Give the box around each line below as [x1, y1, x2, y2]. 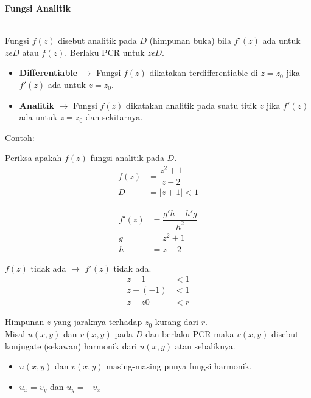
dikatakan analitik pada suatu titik [126, 98, 257, 111]
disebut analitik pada [58, 34, 137, 47]
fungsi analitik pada [90, 151, 164, 164]
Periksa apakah [5, 151, 62, 164]
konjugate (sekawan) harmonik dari [5, 339, 137, 352]
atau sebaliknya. [175, 339, 236, 352]
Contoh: [5, 131, 35, 143]
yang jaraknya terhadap [54, 315, 142, 328]
